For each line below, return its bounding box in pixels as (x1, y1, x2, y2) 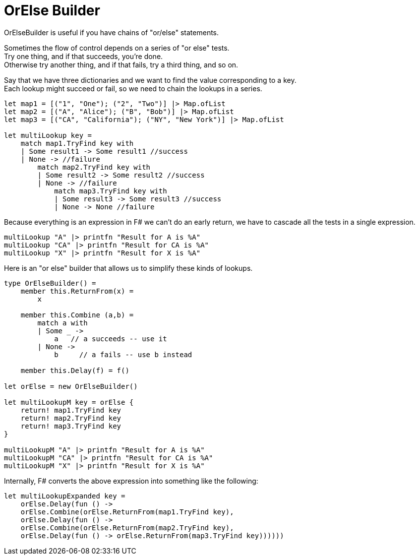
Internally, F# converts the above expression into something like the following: (4, 476, 258, 485)
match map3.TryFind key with (54, 186, 167, 195)
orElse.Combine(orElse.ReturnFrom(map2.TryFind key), (20, 523, 234, 532)
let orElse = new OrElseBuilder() (4, 382, 138, 390)
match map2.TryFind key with (37, 163, 151, 171)
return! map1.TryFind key (20, 406, 121, 414)
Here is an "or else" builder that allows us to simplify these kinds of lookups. (4, 263, 253, 272)
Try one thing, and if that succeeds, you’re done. (4, 52, 163, 61)
